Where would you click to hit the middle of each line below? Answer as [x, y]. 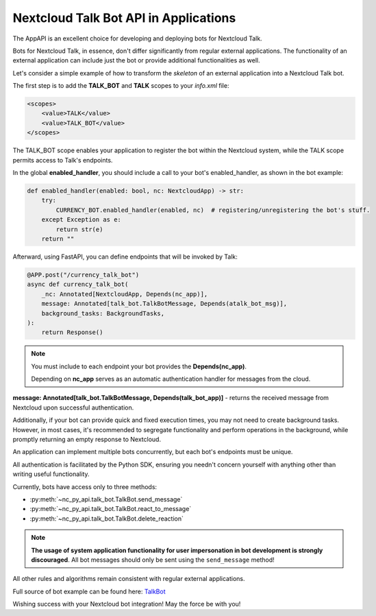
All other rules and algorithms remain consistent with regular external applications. [129, 579]
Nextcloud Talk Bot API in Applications [124, 18]
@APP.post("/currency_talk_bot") [83, 275]
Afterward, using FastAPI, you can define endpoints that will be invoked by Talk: [125, 257]
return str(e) [79, 229]
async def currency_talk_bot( [78, 284]
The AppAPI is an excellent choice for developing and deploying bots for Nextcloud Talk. [138, 38]
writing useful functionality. [51, 474]
